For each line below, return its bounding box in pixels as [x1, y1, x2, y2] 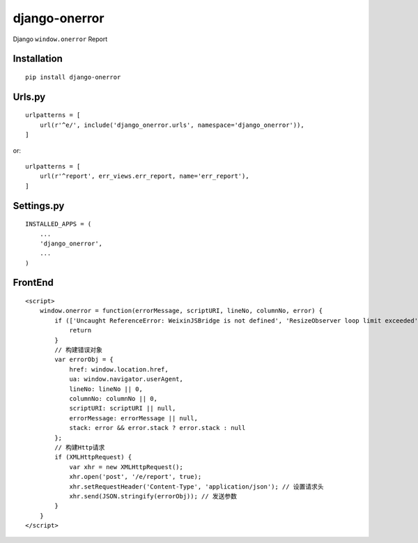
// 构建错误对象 [54, 346, 102, 354]
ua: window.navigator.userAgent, [69, 375, 184, 383]
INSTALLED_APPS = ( [25, 220, 92, 228]
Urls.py [13, 91, 46, 102]
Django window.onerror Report [13, 35, 108, 43]
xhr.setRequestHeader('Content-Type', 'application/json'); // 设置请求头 [69, 482, 324, 491]
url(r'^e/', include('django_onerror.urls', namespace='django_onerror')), [39, 121, 304, 129]
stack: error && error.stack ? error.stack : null [69, 424, 246, 432]
